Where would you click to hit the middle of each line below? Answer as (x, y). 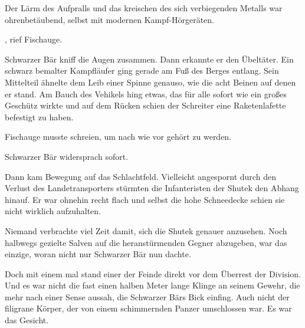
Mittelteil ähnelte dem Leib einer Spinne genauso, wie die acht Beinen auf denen (150, 82)
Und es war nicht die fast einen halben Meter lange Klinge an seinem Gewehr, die (152, 285)
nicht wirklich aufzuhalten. (53, 211)
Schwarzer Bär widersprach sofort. (67, 156)
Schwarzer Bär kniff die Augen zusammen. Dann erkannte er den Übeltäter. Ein (149, 59)
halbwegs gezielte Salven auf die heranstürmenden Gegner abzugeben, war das (146, 242)
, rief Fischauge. (34, 39)
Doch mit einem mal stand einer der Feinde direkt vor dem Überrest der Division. (153, 273)
